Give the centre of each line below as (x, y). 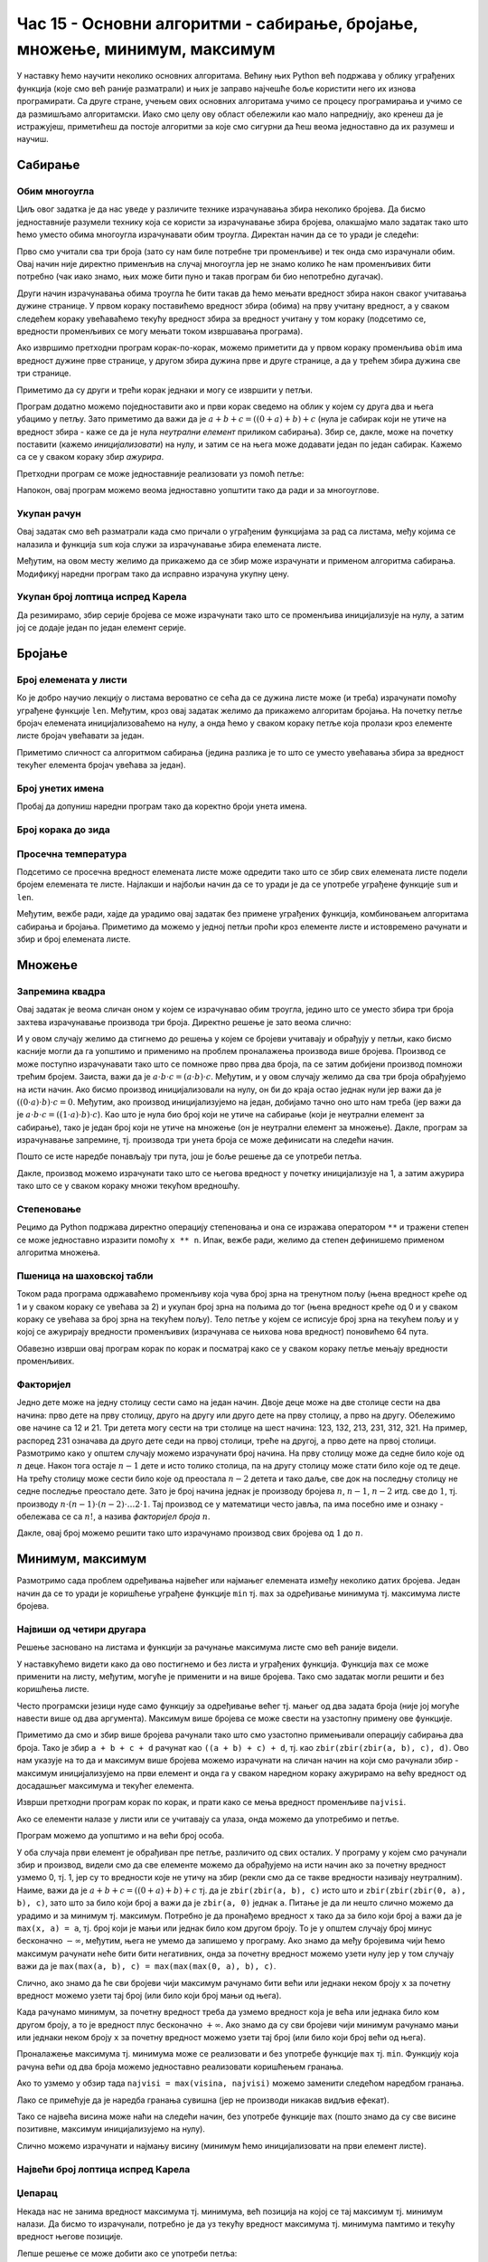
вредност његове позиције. (70, 2237)
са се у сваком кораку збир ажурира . (90, 457)
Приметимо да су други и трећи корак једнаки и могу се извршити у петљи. (165, 390)
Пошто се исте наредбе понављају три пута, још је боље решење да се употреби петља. (189, 1156)
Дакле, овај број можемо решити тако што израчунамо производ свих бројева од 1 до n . (190, 1533)
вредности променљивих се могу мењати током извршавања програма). (160, 331)
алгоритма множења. (59, 1252)
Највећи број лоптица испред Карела (103, 2169)
